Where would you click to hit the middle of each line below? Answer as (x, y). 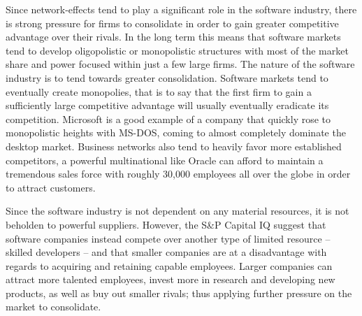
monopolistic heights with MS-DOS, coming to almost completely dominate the (176, 132)
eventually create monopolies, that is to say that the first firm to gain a (159, 91)
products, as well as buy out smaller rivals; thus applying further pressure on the (179, 293)
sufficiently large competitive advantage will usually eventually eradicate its (167, 105)
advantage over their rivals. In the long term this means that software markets (173, 37)
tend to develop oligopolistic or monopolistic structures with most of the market (177, 50)
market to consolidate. (53, 307)
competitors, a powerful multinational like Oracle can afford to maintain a (165, 160)
